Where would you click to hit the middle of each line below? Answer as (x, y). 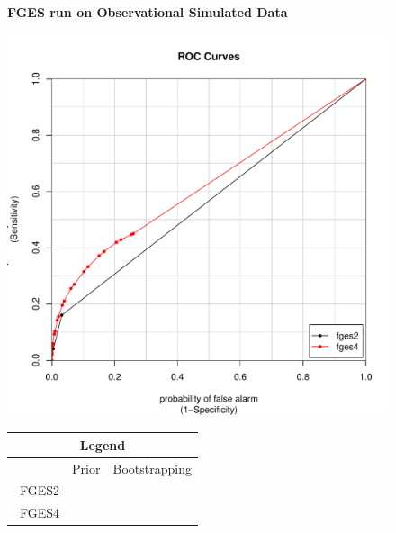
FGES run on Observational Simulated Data (148, 12)
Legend (103, 444)
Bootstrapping (152, 468)
